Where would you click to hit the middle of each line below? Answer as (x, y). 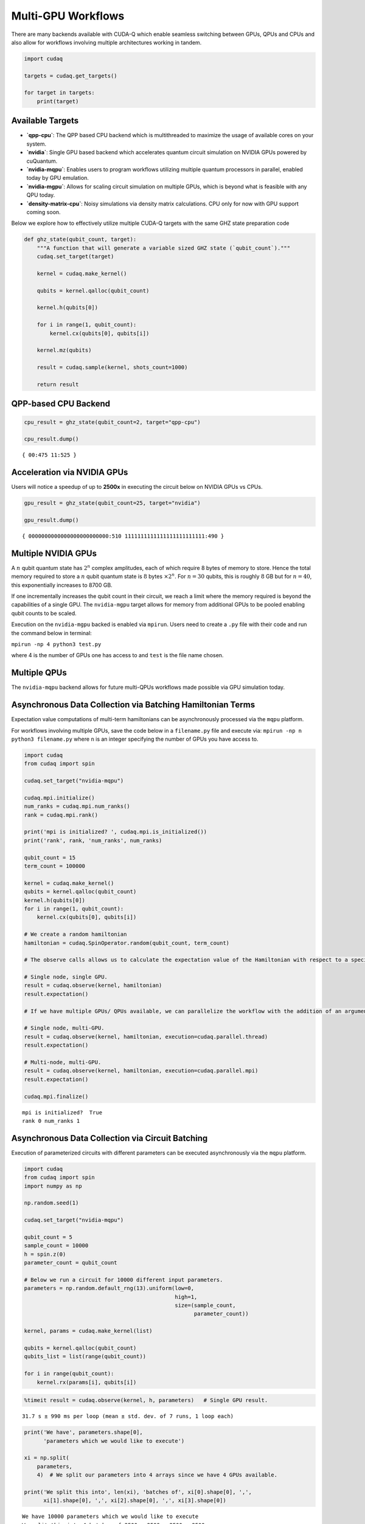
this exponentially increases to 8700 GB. (62, 585)
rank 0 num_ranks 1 (51, 1121)
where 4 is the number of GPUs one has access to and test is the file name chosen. (117, 655)
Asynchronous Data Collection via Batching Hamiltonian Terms (133, 705)
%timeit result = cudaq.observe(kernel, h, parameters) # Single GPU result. (146, 1400)
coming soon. (43, 212)
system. (36, 144)
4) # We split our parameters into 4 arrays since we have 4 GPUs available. (157, 1475)
